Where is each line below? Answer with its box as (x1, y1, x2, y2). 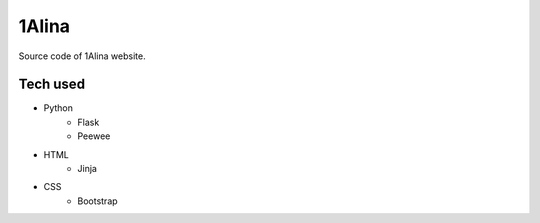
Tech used (18, 76, 85, 93)
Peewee (77, 130, 111, 142)
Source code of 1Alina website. (18, 50, 146, 62)
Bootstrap (77, 195, 119, 207)
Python (43, 102, 74, 114)
